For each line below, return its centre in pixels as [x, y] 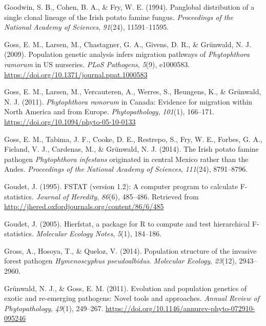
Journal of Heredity [67, 196]
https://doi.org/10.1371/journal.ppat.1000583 [76, 74]
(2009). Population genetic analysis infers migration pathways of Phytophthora [127, 54]
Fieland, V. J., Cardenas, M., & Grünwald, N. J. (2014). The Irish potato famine [131, 149]
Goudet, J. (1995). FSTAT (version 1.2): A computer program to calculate [121, 186]
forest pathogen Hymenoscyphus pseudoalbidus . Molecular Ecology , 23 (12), [120, 261]
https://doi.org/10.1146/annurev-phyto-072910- [180, 308]
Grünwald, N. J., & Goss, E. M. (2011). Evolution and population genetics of [126, 288]
